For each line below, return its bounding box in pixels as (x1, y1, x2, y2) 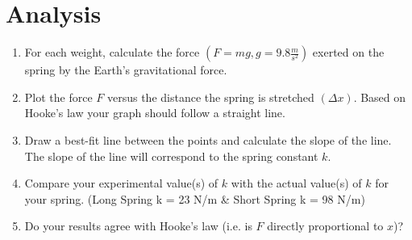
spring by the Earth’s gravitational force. (24, 61, 227, 78)
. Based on (353, 88, 406, 105)
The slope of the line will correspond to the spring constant (24, 147, 318, 164)
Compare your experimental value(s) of (24, 175, 218, 192)
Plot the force (24, 88, 93, 105)
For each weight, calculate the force (24, 44, 200, 61)
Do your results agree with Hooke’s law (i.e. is (24, 217, 252, 234)
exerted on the (312, 44, 385, 61)
